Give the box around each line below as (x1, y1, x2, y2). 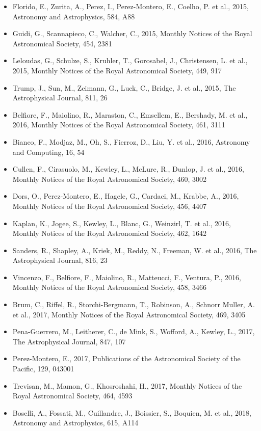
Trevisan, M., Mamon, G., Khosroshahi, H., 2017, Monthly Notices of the (12, 380, 242, 391)
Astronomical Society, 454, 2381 (12, 38, 112, 48)
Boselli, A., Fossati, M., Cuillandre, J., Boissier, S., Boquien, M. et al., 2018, (12, 407, 251, 418)
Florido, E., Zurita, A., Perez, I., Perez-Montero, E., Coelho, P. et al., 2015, (12, 1, 249, 11)
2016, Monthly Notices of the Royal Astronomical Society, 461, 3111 (12, 119, 225, 130)
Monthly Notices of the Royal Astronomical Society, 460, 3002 (12, 173, 207, 184)
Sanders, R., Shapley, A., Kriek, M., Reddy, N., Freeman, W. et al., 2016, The (12, 245, 257, 255)
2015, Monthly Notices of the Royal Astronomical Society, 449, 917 (12, 65, 222, 75)
